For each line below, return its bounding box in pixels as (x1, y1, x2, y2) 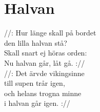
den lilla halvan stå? (4, 37, 67, 48)
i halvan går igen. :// (4, 98, 70, 108)
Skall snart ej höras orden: (4, 47, 87, 58)
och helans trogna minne (4, 87, 82, 98)
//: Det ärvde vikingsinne (4, 67, 85, 78)
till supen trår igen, (4, 78, 65, 88)
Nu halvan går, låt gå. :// (4, 57, 85, 68)
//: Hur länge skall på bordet (4, 27, 96, 38)
